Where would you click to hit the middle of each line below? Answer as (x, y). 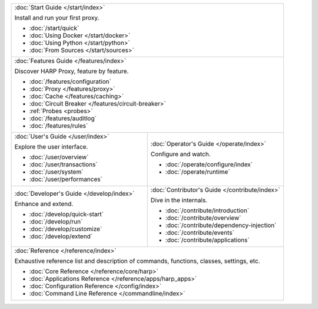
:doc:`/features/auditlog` (63, 118)
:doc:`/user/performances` (66, 179)
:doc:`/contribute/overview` (203, 218)
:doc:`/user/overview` (59, 157)
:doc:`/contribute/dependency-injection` (221, 225)
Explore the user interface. (51, 147)
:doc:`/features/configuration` (70, 81)
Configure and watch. (181, 154)
